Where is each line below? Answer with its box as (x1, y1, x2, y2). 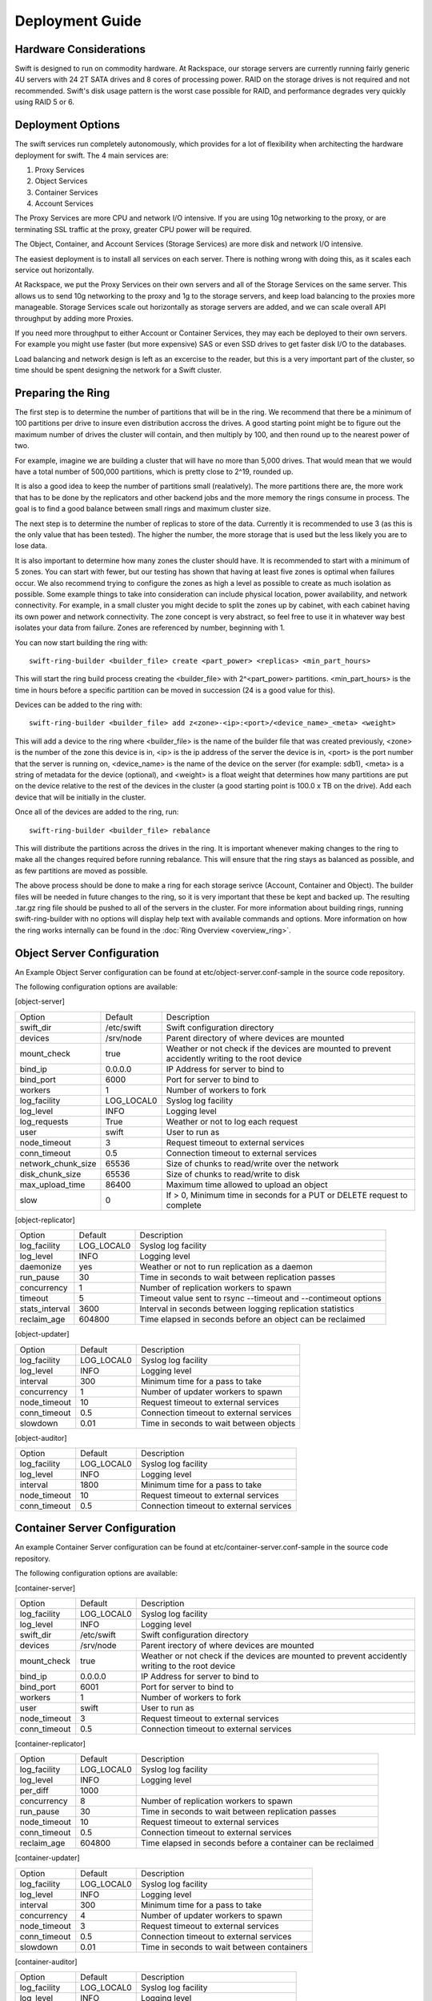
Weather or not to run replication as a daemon (139, 1261, 314, 1273)
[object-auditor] (14, 1433, 67, 1442)
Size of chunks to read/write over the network (166, 1157, 339, 1169)
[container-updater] (14, 1853, 80, 1863)
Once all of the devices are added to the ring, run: (14, 807, 179, 816)
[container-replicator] (14, 1739, 86, 1749)
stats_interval (19, 1303, 70, 1314)
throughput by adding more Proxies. (14, 313, 134, 323)
